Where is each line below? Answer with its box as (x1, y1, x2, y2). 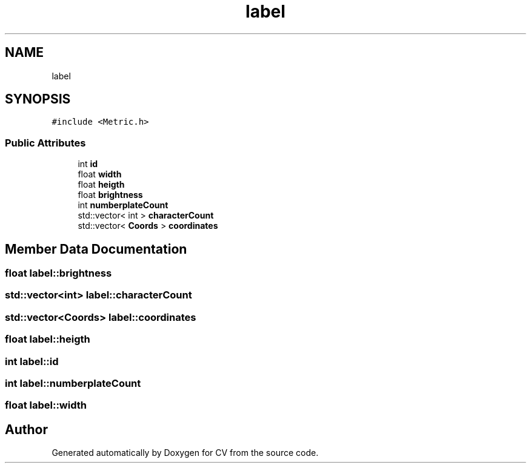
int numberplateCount (78, 200, 169, 211)
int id (78, 159, 98, 170)
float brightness (78, 190, 143, 200)
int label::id (5, 355, 59, 367)
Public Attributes (5, 136, 86, 149)
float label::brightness (5, 267, 112, 280)
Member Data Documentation (5, 241, 187, 257)
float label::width (5, 399, 87, 412)
